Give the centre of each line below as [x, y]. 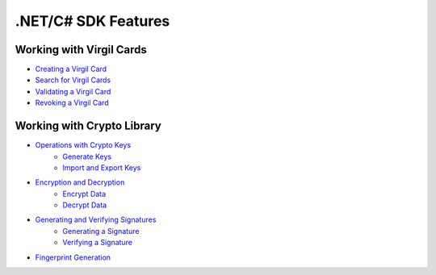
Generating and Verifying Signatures [96, 220]
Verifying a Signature [98, 243]
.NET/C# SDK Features [92, 21]
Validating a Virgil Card [73, 91]
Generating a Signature [101, 231]
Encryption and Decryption [80, 182]
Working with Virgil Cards [81, 50]
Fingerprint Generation [73, 257]
